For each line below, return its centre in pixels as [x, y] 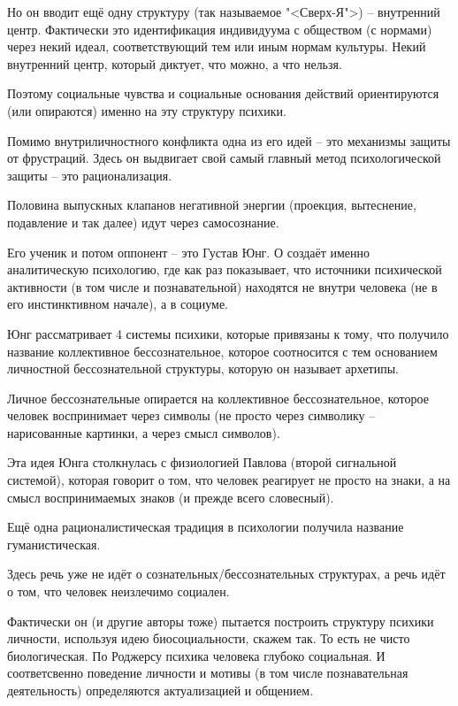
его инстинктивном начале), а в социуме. [118, 304]
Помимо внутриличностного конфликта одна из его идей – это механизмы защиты [229, 140]
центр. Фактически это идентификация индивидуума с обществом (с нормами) [220, 29]
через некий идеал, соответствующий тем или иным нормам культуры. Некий [217, 46]
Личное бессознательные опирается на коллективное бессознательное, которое [218, 398]
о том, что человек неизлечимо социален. [118, 591]
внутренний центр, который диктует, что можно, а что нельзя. [175, 63]
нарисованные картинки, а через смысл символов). [144, 432]
